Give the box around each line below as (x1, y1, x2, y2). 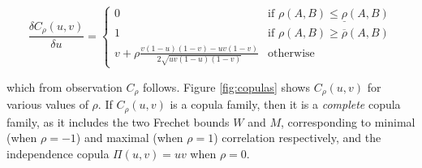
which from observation (6, 78, 123, 95)
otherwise (268, 47, 315, 59)
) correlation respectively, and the (213, 129, 381, 146)
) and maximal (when (75, 129, 183, 146)
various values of (6, 96, 88, 113)
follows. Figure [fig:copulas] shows (143, 78, 310, 95)
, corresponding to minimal (281, 113, 416, 130)
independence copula (6, 144, 110, 162)
